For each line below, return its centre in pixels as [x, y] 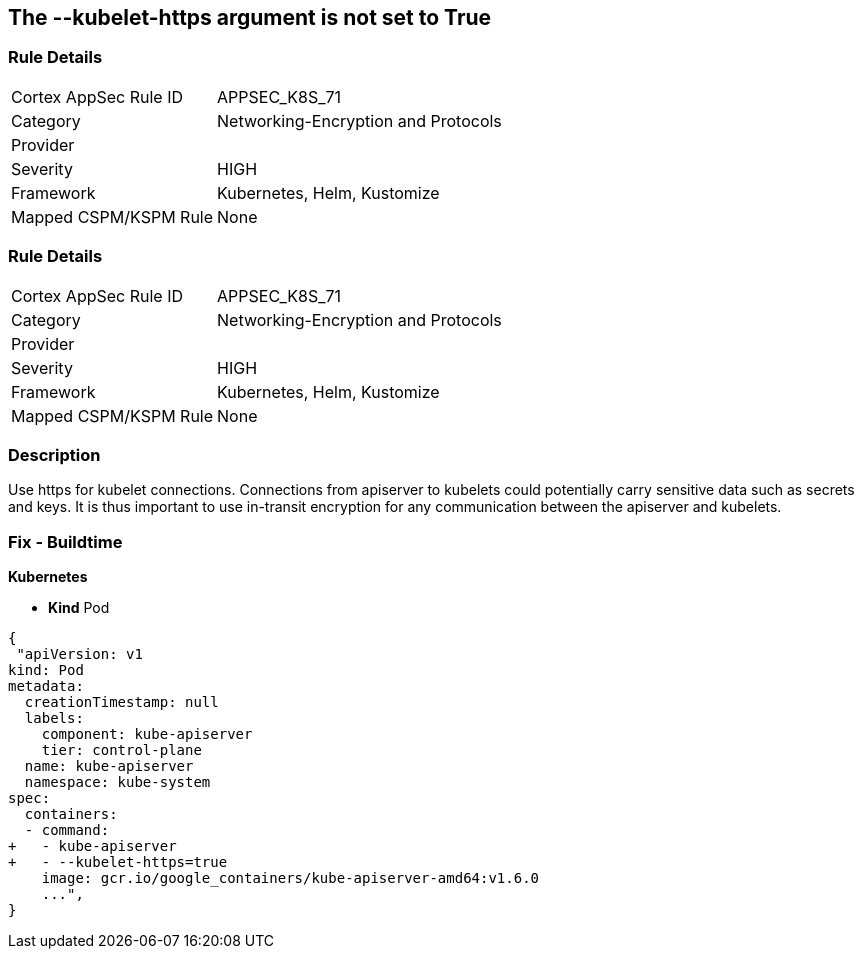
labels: [54, 718]
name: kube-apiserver [109, 766]
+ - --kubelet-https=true [118, 862]
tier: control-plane [121, 750]
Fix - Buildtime [65, 541]
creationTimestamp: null [121, 702]
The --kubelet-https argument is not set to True [250, 17]
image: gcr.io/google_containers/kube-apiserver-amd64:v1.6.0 [290, 878]
